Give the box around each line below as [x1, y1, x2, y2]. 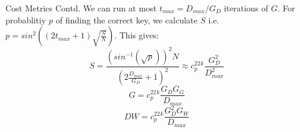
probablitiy [5, 13, 46, 26]
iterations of [224, 2, 269, 14]
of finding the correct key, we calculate [55, 13, 198, 26]
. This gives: [114, 29, 159, 41]
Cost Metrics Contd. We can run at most [5, 2, 157, 14]
